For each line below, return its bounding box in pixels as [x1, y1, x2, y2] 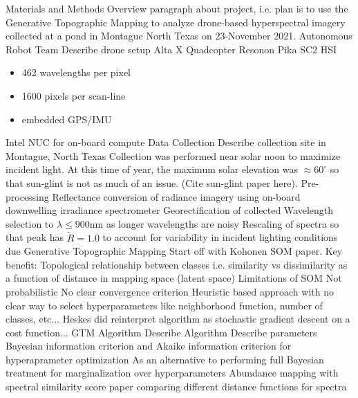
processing [6, 189, 49, 203]
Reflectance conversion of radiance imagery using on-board [52, 189, 301, 203]
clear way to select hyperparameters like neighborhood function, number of [6, 298, 323, 312]
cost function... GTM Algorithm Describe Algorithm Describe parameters [6, 325, 317, 339]
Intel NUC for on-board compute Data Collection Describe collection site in [6, 135, 326, 150]
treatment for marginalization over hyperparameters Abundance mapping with [6, 365, 339, 380]
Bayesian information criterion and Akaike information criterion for [6, 338, 292, 353]
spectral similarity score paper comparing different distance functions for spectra [6, 379, 347, 394]
